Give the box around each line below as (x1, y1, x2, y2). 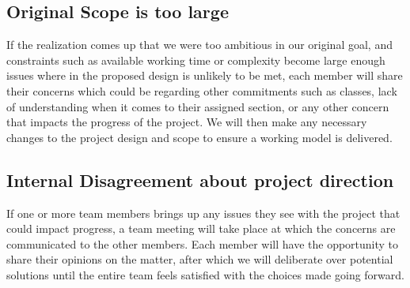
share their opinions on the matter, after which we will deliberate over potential (6, 251, 393, 267)
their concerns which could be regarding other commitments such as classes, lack (6, 82, 397, 99)
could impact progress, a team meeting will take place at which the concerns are (6, 220, 396, 237)
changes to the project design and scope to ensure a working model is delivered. (6, 129, 393, 145)
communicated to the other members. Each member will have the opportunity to (6, 235, 399, 252)
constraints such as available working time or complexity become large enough (6, 51, 385, 68)
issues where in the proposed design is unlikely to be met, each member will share (6, 67, 403, 84)
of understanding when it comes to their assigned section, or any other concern (6, 98, 389, 114)
